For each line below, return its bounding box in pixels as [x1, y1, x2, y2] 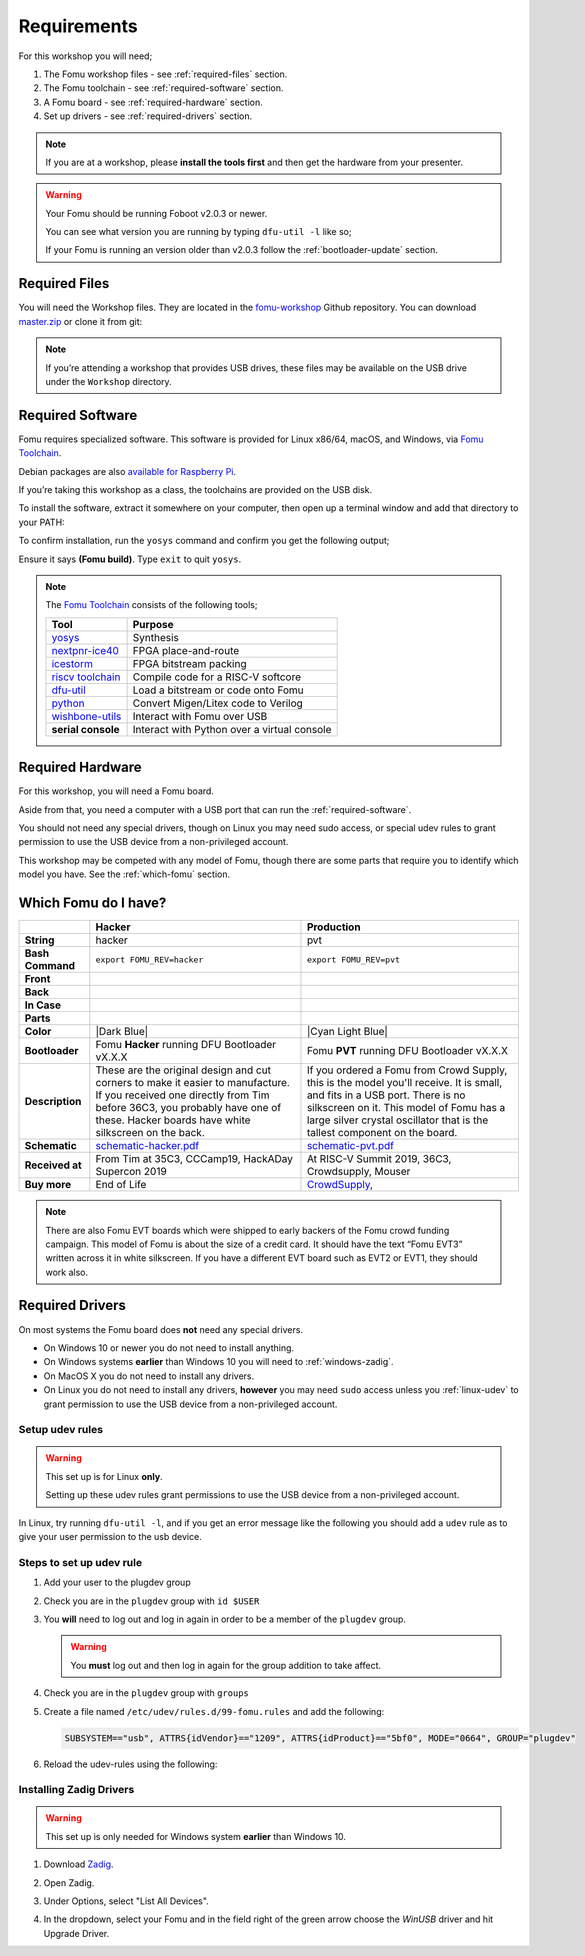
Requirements [18, 15, 139, 37]
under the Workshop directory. [45, 375, 172, 387]
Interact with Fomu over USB [132, 709, 268, 723]
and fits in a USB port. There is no [306, 1088, 466, 1102]
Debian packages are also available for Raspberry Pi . [18, 465, 237, 477]
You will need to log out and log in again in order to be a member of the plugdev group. [43, 1613, 407, 1625]
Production [306, 920, 361, 934]
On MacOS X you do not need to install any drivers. [43, 1370, 255, 1382]
